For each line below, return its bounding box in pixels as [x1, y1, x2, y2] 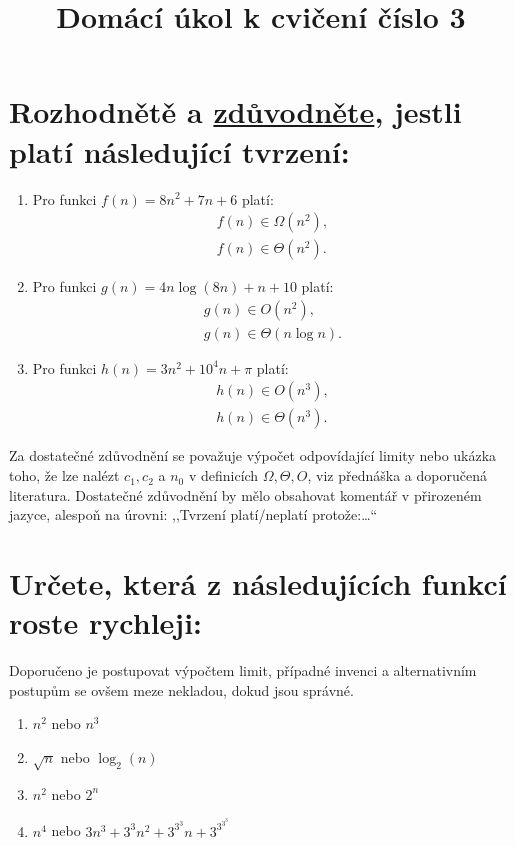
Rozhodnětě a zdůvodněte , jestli [9, 91, 462, 132]
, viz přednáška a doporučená [307, 465, 487, 486]
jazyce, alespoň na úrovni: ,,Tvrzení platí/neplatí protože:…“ [9, 504, 378, 525]
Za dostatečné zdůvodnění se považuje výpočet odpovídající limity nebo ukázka [9, 445, 497, 466]
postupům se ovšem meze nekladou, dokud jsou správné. [9, 679, 354, 700]
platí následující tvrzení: [9, 130, 350, 171]
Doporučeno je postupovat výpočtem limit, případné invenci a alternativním [9, 660, 477, 681]
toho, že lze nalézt [9, 465, 120, 486]
